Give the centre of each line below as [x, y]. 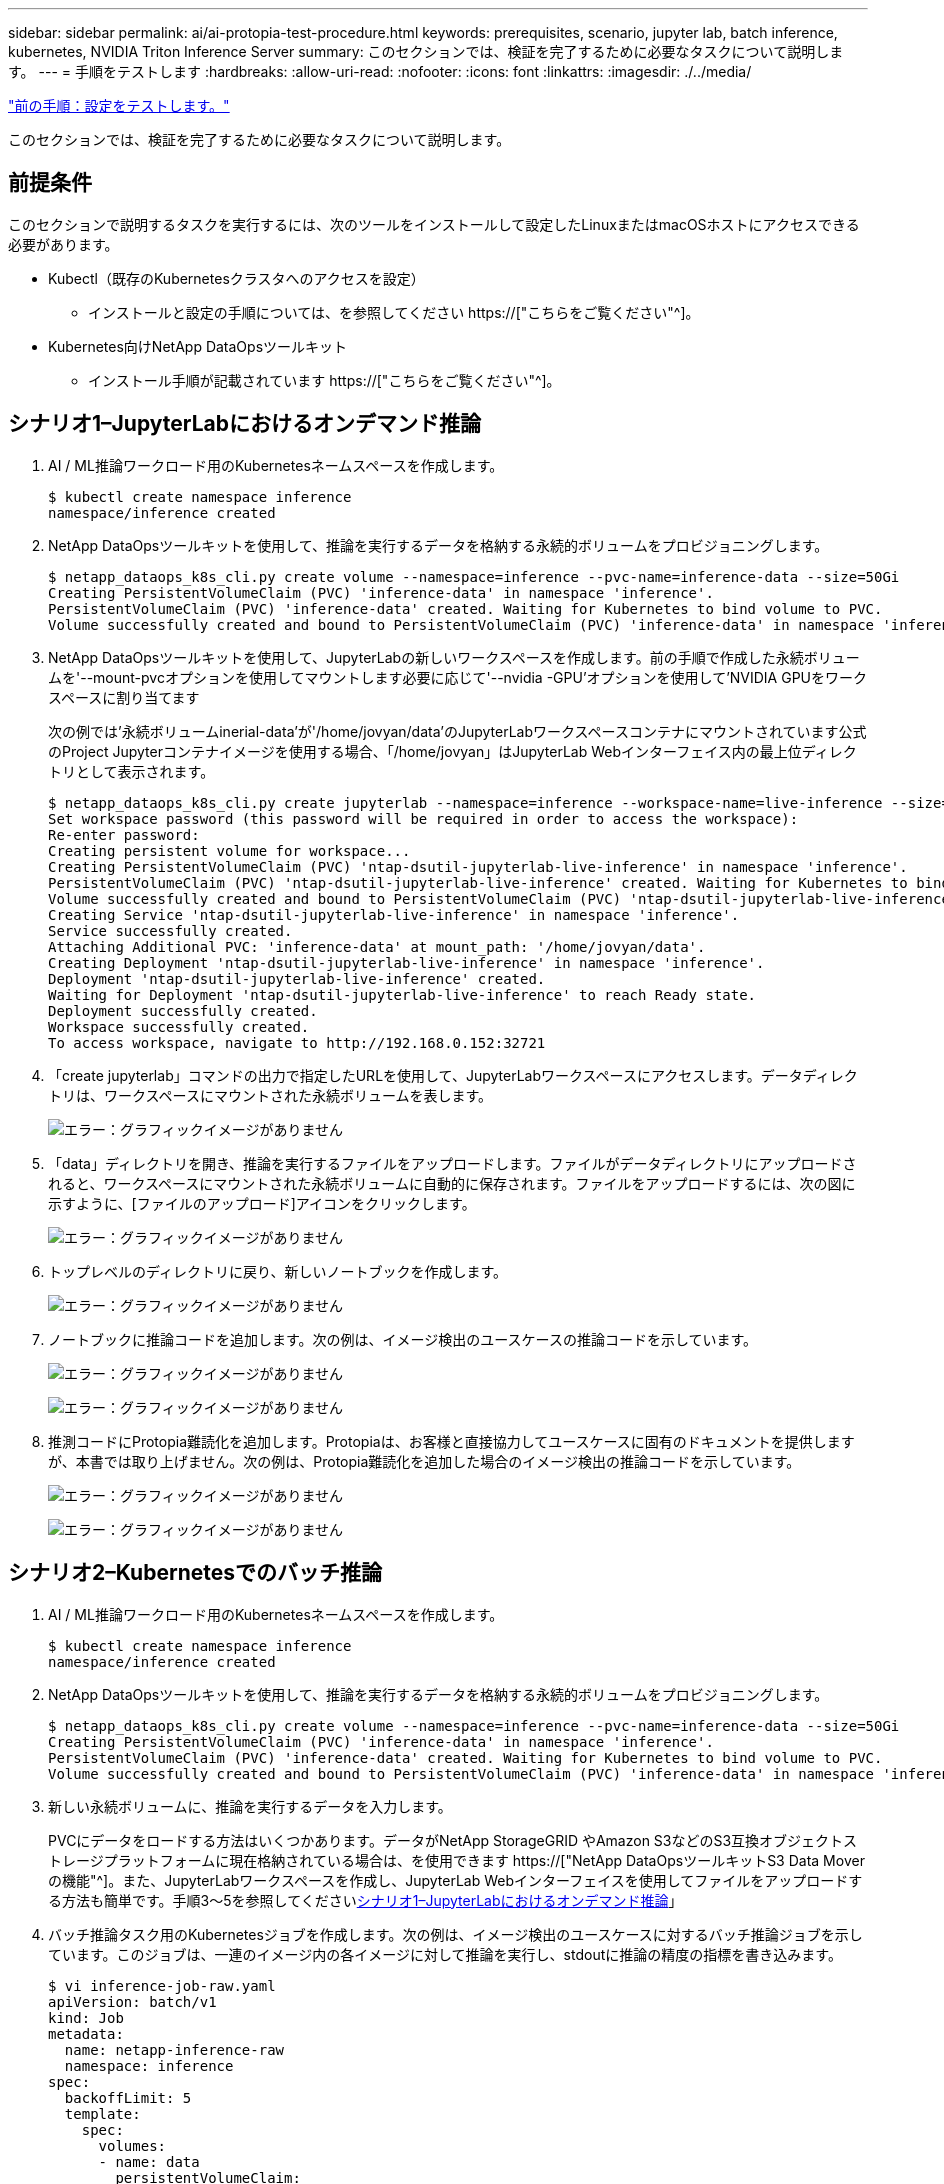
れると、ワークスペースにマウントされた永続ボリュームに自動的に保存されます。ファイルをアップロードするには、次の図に [452, 1183]
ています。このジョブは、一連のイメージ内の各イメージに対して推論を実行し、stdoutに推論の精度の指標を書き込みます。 [445, 1954]
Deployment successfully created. [183, 1010]
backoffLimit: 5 [128, 2097]
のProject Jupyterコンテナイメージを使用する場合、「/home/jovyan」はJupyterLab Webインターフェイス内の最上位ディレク [452, 751]
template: [102, 2113]
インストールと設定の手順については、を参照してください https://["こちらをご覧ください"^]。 [394, 312]
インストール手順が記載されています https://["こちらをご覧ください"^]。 [324, 380]
